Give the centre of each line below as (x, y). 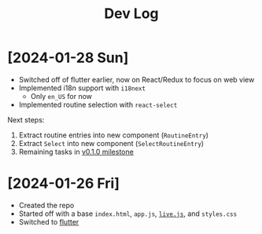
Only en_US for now (61, 96)
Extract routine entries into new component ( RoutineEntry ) (114, 135)
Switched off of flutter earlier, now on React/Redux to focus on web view (137, 79)
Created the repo (46, 205)
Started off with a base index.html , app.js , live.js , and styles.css (128, 214)
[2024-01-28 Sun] (68, 58)
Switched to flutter (49, 221)
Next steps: (26, 119)
